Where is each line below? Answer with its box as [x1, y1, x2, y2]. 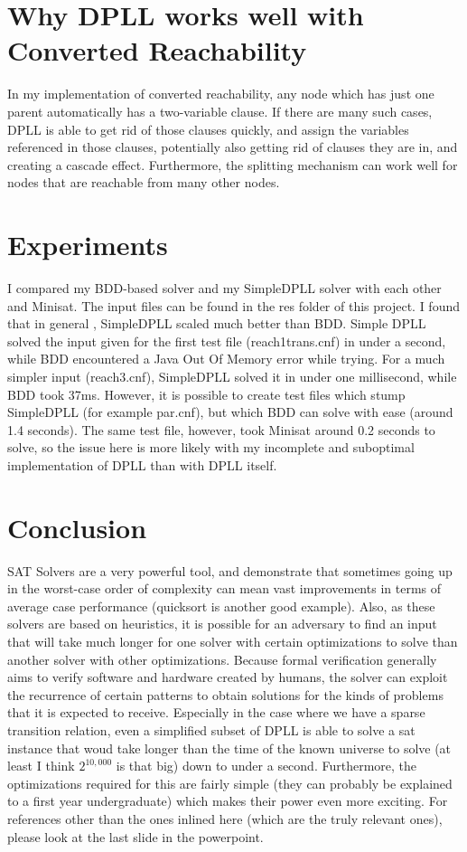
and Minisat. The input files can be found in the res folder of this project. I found [7, 296, 460, 315]
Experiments [7, 226, 168, 263]
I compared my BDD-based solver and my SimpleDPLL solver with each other [7, 279, 442, 297]
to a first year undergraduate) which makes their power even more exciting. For [7, 791, 448, 810]
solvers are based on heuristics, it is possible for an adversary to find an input [7, 614, 437, 633]
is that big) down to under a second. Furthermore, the [116, 756, 417, 775]
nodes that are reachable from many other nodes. [7, 173, 280, 192]
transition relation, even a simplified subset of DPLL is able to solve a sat [7, 721, 416, 739]
